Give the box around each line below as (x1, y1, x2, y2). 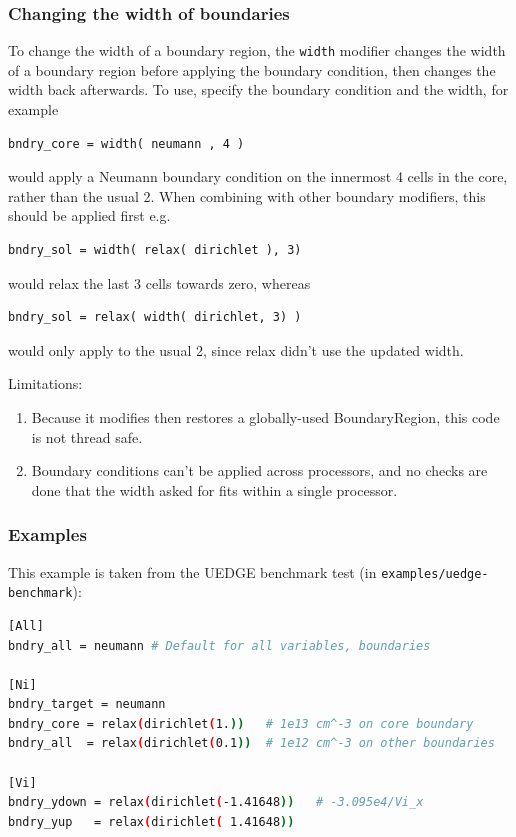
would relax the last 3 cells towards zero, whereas (8, 272, 311, 293)
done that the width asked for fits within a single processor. (31, 479, 398, 500)
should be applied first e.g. (8, 205, 171, 226)
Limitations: (8, 373, 83, 394)
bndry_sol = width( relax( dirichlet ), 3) (8, 243, 302, 258)
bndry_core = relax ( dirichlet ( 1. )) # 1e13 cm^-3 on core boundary (8, 716, 474, 731)
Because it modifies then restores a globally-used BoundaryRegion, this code (31, 407, 500, 427)
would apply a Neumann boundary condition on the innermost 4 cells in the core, (8, 166, 508, 187)
